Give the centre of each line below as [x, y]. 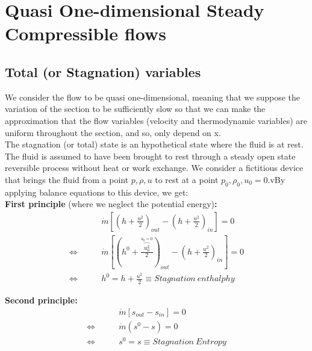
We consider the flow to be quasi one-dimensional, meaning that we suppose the [153, 97]
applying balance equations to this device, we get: [97, 192]
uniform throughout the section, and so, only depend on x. [113, 132]
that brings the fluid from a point [67, 179]
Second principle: [41, 300]
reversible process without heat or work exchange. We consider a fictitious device [154, 168]
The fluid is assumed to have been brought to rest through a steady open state [150, 156]
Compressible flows [86, 33]
